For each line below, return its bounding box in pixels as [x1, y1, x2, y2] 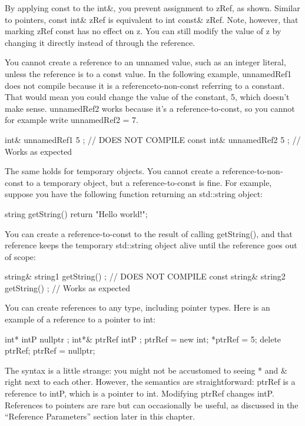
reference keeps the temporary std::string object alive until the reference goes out [5, 239, 297, 251]
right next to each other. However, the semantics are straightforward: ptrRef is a [5, 375, 296, 388]
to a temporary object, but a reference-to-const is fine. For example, [26, 176, 272, 188]
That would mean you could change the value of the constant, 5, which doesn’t [5, 91, 290, 103]
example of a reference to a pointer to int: [5, 313, 155, 325]
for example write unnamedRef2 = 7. [5, 114, 138, 126]
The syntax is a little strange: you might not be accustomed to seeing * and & [5, 364, 287, 376]
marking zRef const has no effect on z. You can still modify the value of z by [5, 25, 281, 37]
